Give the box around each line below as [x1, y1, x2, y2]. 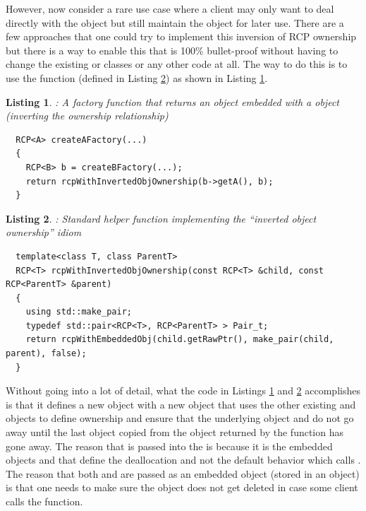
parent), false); [6, 348, 87, 359]
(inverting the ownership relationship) [6, 108, 169, 123]
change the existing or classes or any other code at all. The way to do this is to [6, 57, 348, 71]
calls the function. [6, 494, 83, 508]
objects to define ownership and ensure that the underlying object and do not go [6, 411, 354, 425]
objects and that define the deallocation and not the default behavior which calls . [6, 452, 361, 467]
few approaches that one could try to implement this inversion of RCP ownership [6, 29, 357, 44]
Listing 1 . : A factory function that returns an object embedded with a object [6, 94, 339, 109]
